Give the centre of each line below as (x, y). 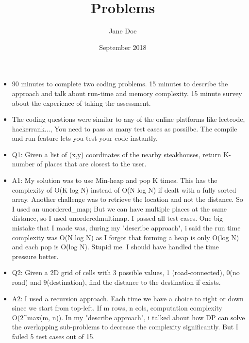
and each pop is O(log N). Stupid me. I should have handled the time (115, 247)
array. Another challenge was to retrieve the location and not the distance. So (127, 199)
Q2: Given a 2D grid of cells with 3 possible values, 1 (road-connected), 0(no (126, 272)
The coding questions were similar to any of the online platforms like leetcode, (128, 119)
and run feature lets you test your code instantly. (85, 138)
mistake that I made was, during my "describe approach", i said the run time (126, 228)
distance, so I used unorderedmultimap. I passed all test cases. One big (117, 218)
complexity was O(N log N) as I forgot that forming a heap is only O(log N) (125, 237)
